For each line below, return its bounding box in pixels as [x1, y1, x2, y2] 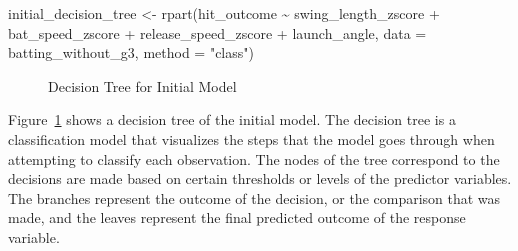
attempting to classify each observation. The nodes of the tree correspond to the [8, 148, 500, 169]
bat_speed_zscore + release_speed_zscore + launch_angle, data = [8, 22, 427, 43]
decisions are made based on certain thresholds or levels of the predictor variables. [8, 168, 512, 189]
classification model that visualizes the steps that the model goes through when [8, 128, 495, 149]
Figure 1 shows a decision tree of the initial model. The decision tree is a [8, 109, 456, 130]
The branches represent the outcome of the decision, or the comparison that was [8, 187, 501, 208]
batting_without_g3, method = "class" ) [8, 42, 254, 63]
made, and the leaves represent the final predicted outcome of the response [8, 207, 466, 228]
